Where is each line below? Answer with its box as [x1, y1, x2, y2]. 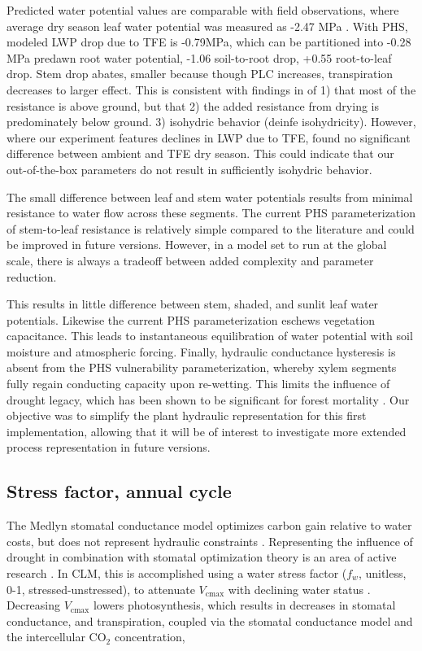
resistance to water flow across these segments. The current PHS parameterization [7, 204, 415, 221]
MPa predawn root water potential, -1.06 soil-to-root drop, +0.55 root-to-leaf [7, 49, 392, 66]
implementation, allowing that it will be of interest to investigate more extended [7, 422, 407, 439]
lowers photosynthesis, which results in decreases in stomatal [93, 596, 396, 614]
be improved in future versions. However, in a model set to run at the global [7, 236, 387, 253]
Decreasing [7, 596, 61, 614]
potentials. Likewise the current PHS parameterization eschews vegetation [7, 311, 376, 328]
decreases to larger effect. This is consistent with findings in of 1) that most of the [7, 81, 416, 98]
